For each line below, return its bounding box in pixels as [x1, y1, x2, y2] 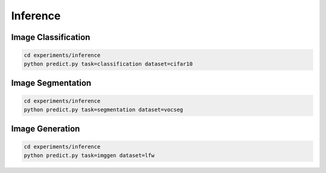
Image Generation [11, 123, 80, 134]
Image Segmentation [11, 77, 92, 88]
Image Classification [11, 32, 91, 42]
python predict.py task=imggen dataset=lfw [24, 152, 155, 158]
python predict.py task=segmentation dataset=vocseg [24, 106, 184, 113]
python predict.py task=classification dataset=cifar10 [24, 60, 193, 67]
